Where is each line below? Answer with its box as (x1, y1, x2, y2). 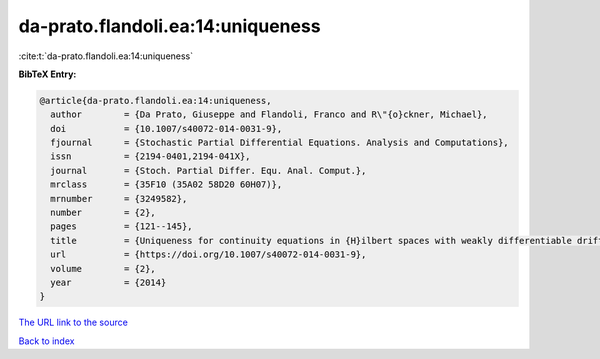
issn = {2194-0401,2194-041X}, (50, 151, 251, 162)
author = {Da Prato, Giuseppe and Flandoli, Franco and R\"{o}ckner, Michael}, (50, 109, 489, 120)
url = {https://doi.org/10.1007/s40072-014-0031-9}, (50, 249, 367, 260)
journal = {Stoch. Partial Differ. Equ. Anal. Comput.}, (50, 165, 367, 176)
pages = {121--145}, (50, 221, 194, 232)
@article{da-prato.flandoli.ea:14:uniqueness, (39, 95, 272, 106)
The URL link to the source (18, 316, 129, 329)
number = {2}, (50, 207, 157, 219)
